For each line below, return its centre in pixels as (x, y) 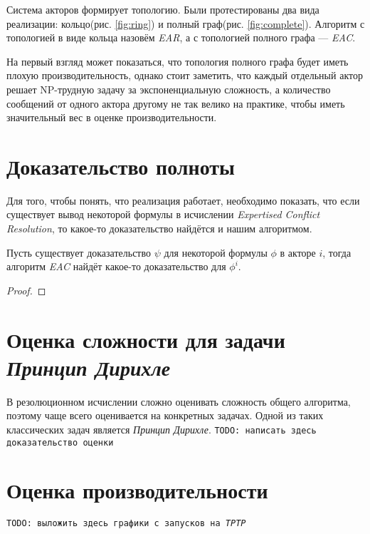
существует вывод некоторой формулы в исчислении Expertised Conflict (163, 214)
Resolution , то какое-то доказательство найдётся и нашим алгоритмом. (159, 229)
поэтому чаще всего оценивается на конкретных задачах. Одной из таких (165, 415)
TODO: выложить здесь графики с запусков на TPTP (126, 524)
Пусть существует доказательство (79, 252)
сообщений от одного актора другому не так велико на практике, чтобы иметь (176, 103)
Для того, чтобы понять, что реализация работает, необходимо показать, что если (183, 200)
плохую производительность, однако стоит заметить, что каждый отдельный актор (185, 75)
